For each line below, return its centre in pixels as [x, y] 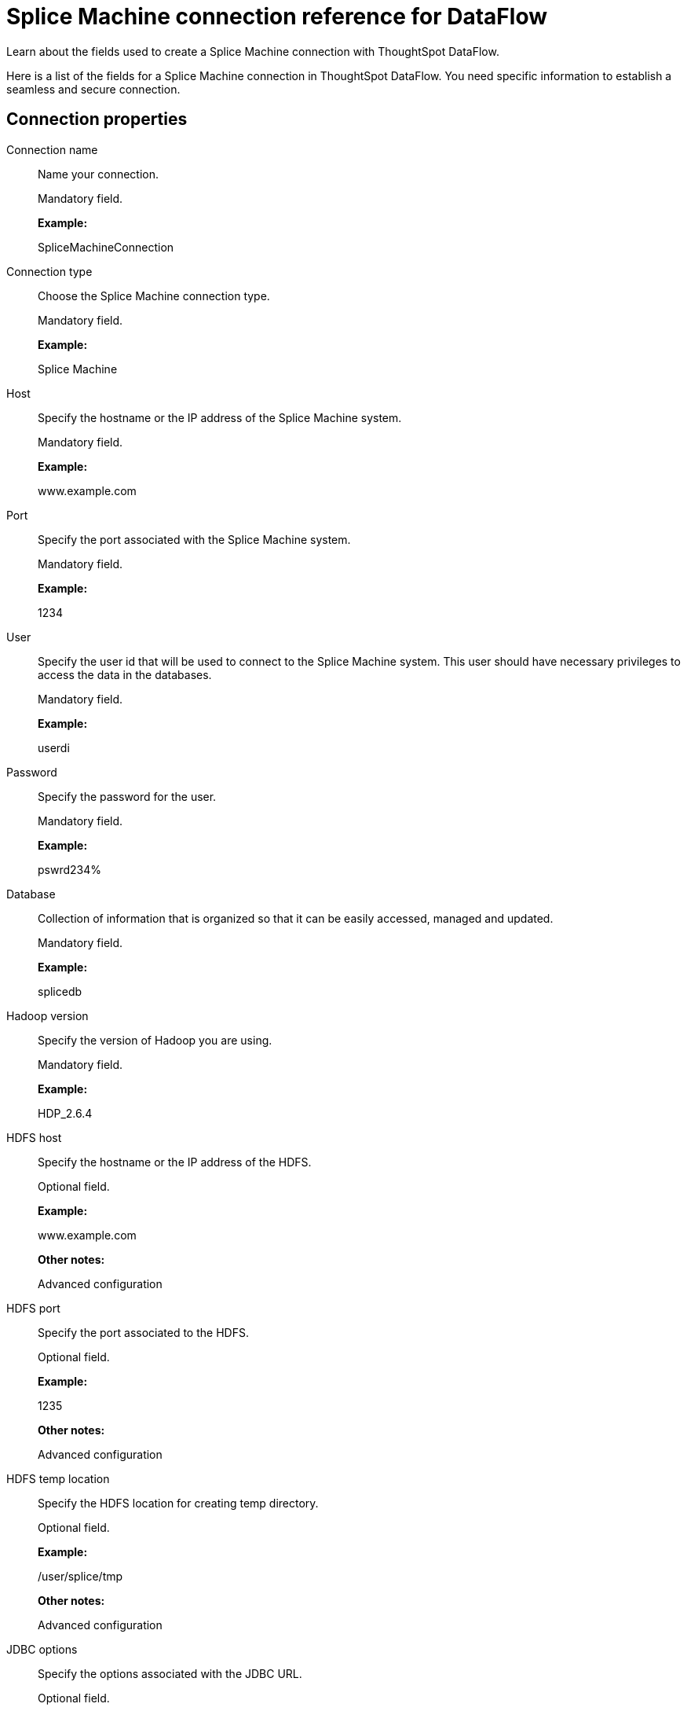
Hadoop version [48, 1015]
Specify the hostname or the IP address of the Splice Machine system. [220, 417]
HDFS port [33, 1308]
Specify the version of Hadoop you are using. [155, 1040]
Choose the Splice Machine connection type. [154, 296]
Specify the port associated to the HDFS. [143, 1332]
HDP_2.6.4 [65, 1113]
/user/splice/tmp [80, 1576]
